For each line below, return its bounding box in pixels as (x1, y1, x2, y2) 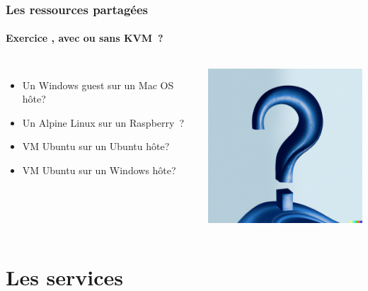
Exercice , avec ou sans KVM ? (6, 30, 163, 45)
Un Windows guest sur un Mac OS (22, 77, 174, 92)
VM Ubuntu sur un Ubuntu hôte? (22, 139, 170, 154)
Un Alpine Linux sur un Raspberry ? (22, 115, 184, 130)
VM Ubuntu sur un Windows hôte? (22, 163, 176, 178)
